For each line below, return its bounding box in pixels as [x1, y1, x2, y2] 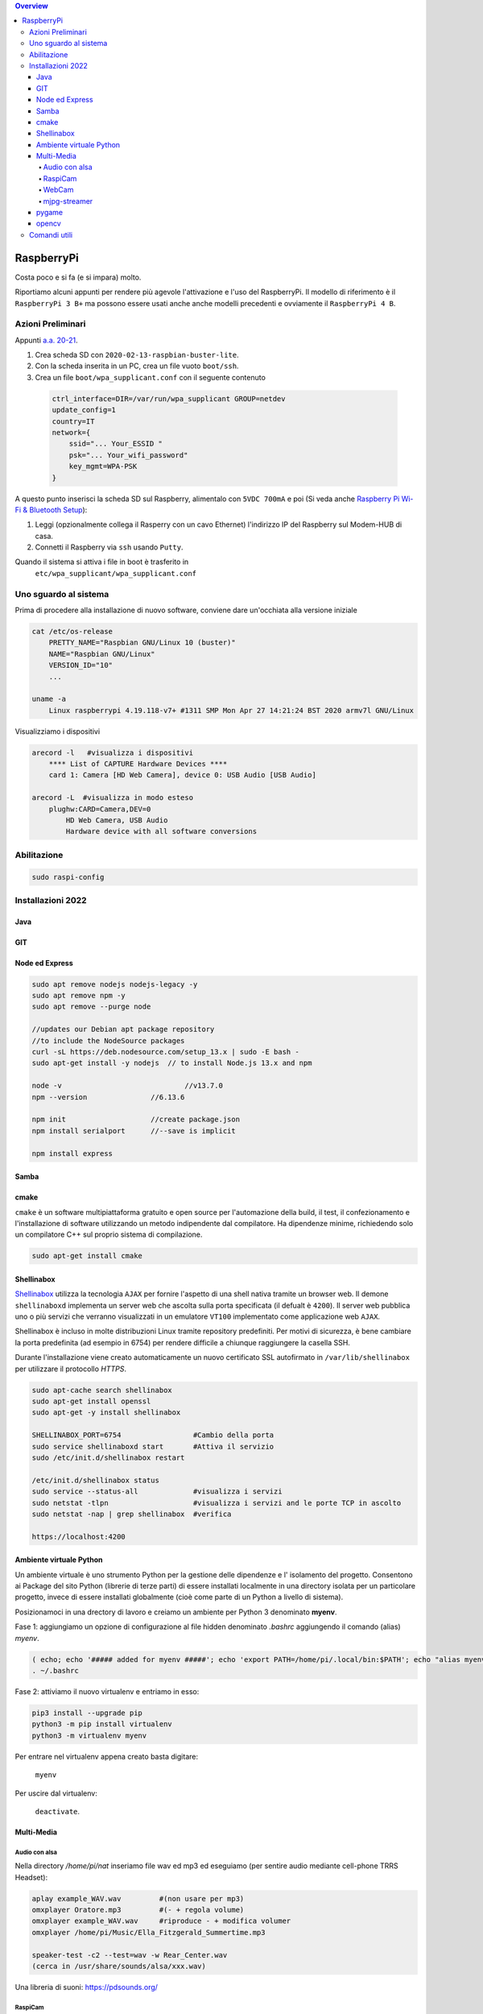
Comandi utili [29, 230, 72, 239]
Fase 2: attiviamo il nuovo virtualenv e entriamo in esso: [14, 1687, 200, 1696]
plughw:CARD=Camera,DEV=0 [48, 804, 151, 814]
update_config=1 [52, 405, 117, 415]
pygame [36, 208, 64, 218]
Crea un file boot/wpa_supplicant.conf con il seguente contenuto [35, 372, 266, 382]
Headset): [14, 1872, 48, 1882]
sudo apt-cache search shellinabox [31, 1386, 172, 1394]
